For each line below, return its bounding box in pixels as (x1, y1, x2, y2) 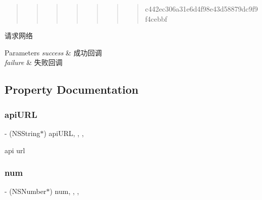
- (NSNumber (5, 186, 46, 196)
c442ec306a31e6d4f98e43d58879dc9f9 (145, 4, 258, 14)
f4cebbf (145, 13, 168, 24)
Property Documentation (5, 82, 139, 97)
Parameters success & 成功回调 (5, 47, 102, 57)
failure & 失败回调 (5, 57, 63, 68)
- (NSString (5, 127, 40, 138)
